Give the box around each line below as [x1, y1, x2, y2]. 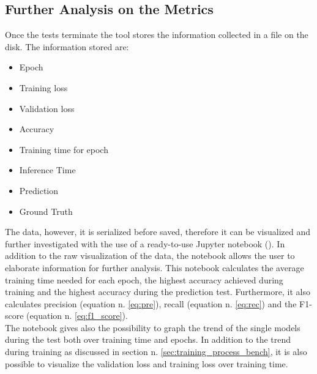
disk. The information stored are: [5, 40, 129, 53]
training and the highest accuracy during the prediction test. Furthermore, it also [5, 285, 310, 298]
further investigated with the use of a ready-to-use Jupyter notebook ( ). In [5, 237, 285, 250]
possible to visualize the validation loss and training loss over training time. [5, 357, 288, 370]
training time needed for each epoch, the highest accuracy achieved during [5, 273, 283, 286]
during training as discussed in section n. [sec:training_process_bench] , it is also [5, 345, 307, 358]
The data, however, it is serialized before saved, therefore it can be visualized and [5, 225, 311, 238]
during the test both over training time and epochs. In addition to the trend [5, 333, 291, 346]
